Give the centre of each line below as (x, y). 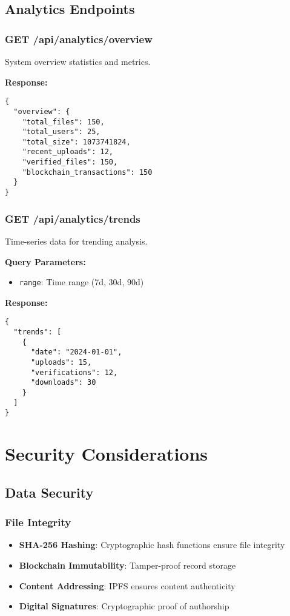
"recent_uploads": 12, (68, 152)
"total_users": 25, (61, 132)
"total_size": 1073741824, (76, 142)
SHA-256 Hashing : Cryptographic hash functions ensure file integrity (152, 545)
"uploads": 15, (61, 363)
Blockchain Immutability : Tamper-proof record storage (127, 565)
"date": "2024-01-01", (76, 352)
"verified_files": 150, (70, 162)
